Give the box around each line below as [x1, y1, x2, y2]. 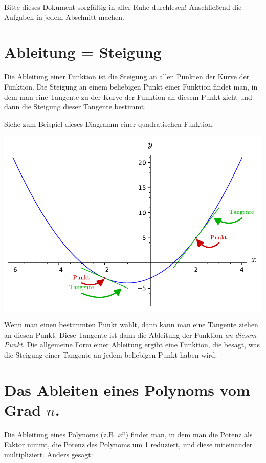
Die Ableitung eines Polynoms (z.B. [4, 429, 116, 439]
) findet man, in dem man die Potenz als [125, 429, 253, 439]
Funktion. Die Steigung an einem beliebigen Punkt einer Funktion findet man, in [4, 81, 258, 92]
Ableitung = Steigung [4, 41, 162, 62]
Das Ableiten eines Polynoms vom [4, 379, 250, 400]
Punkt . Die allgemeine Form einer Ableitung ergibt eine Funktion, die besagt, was [4, 339, 260, 350]
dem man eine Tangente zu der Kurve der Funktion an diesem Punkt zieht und [4, 91, 252, 102]
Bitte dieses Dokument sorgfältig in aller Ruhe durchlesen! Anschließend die [4, 2, 242, 12]
